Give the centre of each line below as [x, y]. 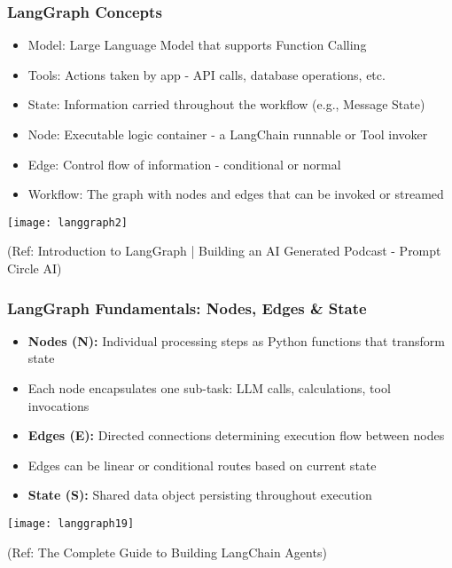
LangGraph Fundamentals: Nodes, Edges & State [187, 308]
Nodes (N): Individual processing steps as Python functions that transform [236, 340]
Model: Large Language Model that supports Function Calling [197, 45]
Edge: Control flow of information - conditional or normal [184, 164]
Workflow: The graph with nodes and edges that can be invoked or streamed [236, 194]
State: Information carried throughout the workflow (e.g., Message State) [226, 104]
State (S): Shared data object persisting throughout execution [200, 495]
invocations [58, 405]
